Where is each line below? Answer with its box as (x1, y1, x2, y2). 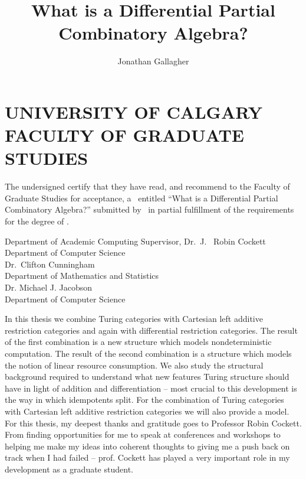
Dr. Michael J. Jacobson (5, 281, 93, 293)
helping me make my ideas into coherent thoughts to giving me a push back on (5, 439, 290, 452)
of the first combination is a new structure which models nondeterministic (5, 335, 272, 348)
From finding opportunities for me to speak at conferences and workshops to (5, 428, 281, 441)
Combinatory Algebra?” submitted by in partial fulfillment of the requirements (5, 203, 294, 216)
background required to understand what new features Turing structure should (5, 370, 289, 383)
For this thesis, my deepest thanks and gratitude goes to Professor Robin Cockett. (5, 416, 302, 429)
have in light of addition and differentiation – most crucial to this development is (5, 382, 297, 394)
